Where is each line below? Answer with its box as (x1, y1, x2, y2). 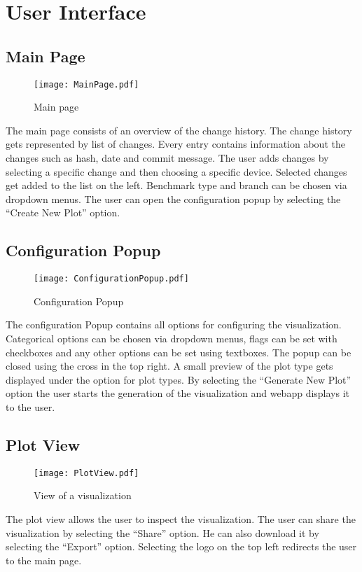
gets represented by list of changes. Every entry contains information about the (6, 137, 345, 151)
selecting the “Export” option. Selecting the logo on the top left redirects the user (6, 539, 357, 554)
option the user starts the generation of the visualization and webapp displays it (6, 386, 350, 400)
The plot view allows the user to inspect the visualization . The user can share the (6, 512, 356, 526)
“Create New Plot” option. (6, 205, 120, 220)
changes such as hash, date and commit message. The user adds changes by (6, 151, 329, 165)
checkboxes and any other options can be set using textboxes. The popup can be (6, 344, 351, 359)
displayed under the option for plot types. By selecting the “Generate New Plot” (6, 372, 351, 386)
